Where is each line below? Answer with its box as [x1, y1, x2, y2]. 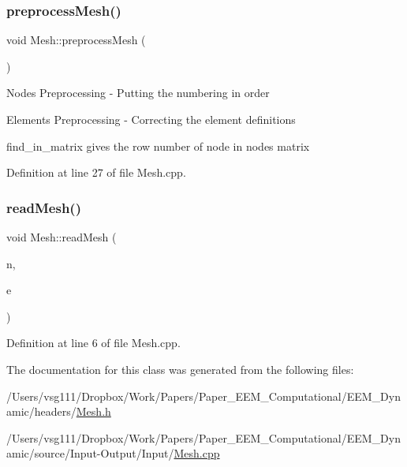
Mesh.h [76, 403, 111, 420]
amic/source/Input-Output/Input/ [6, 445, 174, 461]
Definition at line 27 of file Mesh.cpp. [6, 164, 186, 181]
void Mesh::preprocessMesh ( [6, 32, 146, 48]
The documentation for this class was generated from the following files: [6, 361, 354, 377]
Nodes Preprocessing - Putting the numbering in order [6, 84, 270, 101]
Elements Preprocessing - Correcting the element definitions [6, 111, 296, 127]
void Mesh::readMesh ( [6, 229, 117, 245]
